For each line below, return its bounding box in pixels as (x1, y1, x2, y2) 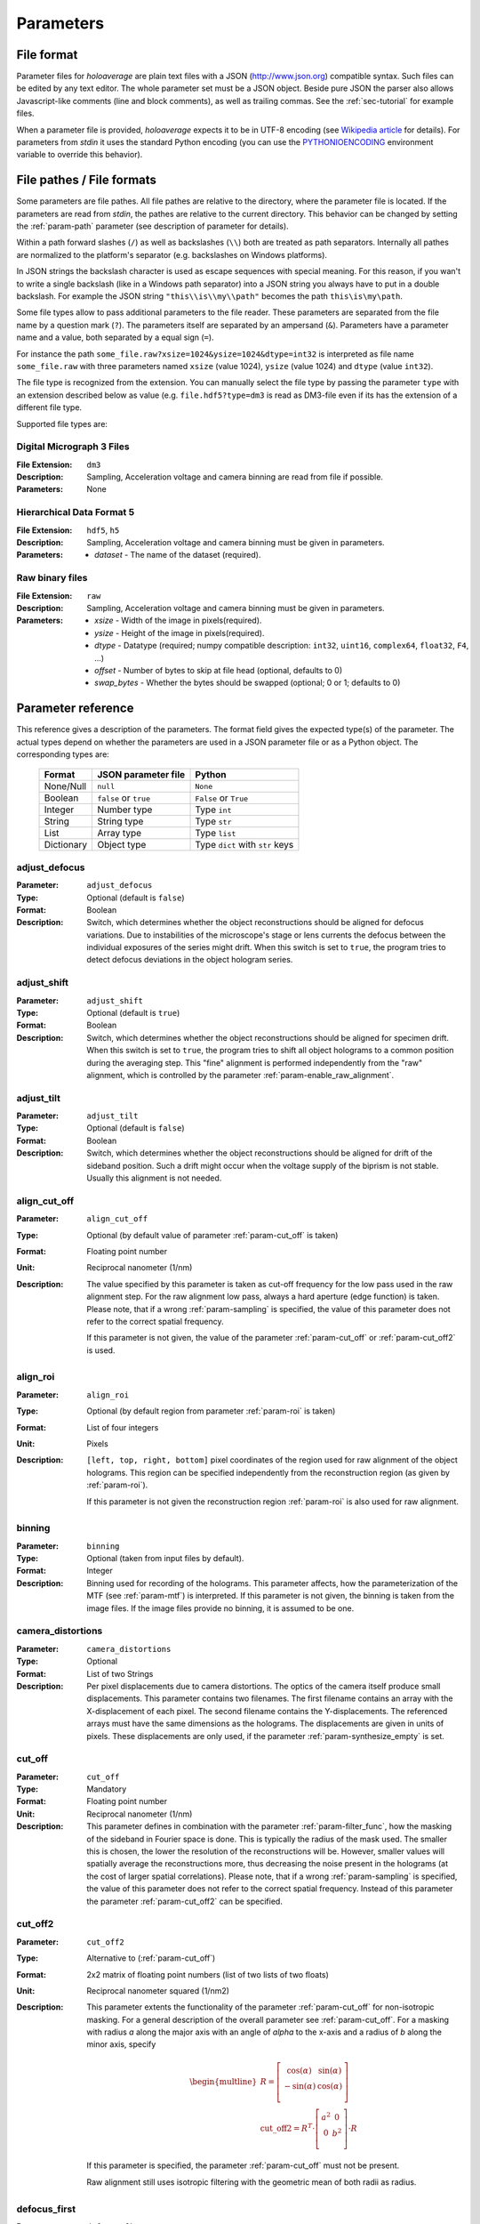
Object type (97, 839, 147, 851)
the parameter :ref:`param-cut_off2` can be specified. (86, 1896, 284, 1906)
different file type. (16, 402, 83, 413)
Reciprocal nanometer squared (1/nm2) (86, 1985, 230, 1996)
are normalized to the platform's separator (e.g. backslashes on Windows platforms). (16, 249, 328, 260)
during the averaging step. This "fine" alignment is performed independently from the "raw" (86, 1057, 422, 1068)
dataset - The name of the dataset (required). (94, 550, 261, 560)
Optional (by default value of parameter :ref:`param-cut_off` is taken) (86, 1229, 339, 1240)
